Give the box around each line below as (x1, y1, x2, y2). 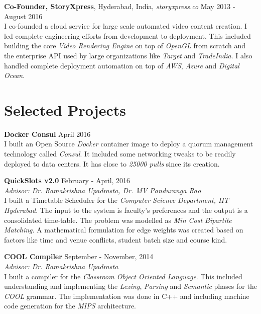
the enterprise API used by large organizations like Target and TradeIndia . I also (4, 50, 252, 60)
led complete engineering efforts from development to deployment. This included (4, 30, 251, 41)
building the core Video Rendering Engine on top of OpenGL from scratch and (4, 40, 246, 51)
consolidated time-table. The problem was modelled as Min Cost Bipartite (4, 214, 232, 225)
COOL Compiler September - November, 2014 (4, 251, 154, 262)
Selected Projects (4, 99, 126, 120)
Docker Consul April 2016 (4, 128, 91, 139)
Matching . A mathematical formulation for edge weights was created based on (4, 224, 243, 235)
